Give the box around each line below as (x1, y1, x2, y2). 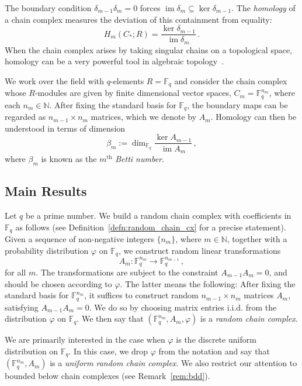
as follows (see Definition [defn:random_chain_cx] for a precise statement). (15, 220, 286, 233)
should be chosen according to (5, 277, 112, 289)
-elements (110, 74, 144, 87)
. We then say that (77, 312, 144, 325)
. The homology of (231, 2, 296, 13)
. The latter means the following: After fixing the (120, 277, 296, 289)
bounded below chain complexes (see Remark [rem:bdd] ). (5, 370, 210, 382)
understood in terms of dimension (5, 122, 126, 134)
